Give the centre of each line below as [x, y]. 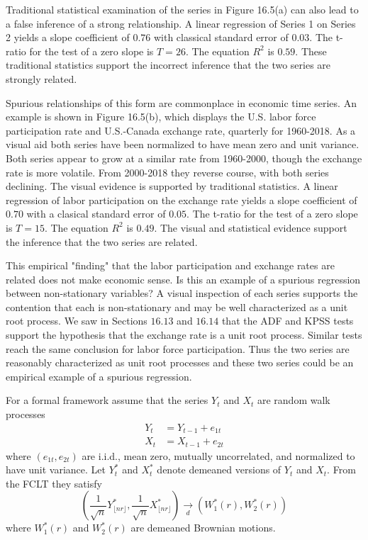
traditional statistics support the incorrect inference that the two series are [168, 65]
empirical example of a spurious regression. [99, 376]
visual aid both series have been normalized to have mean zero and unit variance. [183, 144]
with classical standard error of [221, 37]
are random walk [294, 400]
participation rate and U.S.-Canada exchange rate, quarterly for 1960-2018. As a [181, 130]
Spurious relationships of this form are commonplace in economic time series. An [181, 102]
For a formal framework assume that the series [107, 400]
